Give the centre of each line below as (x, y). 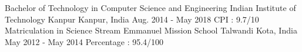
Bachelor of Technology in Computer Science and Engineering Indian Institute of (150, 8)
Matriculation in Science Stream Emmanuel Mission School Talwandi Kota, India (151, 30)
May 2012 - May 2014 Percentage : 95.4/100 (84, 41)
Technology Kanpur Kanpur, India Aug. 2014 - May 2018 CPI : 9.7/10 (132, 19)
